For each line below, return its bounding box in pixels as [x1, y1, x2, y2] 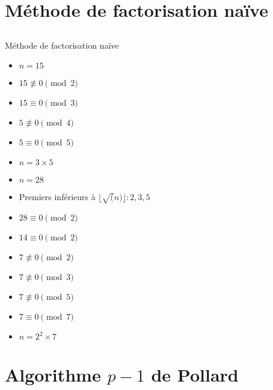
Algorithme [5, 362, 101, 387]
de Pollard [151, 362, 239, 387]
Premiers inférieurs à [19, 190, 96, 203]
